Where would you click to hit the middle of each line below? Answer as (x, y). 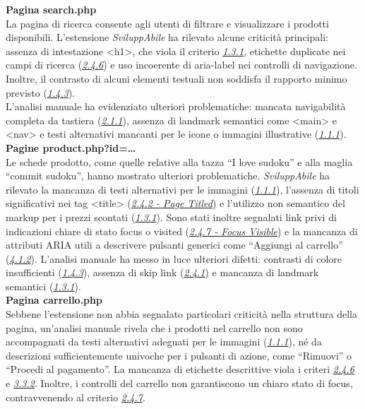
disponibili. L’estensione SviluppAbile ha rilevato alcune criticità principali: (167, 37)
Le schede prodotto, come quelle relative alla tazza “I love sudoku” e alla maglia (179, 161)
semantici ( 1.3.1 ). (43, 286)
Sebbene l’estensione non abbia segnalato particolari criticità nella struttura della (181, 314)
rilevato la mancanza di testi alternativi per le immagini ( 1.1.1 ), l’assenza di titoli (182, 189)
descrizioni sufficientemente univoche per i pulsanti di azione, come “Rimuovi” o (179, 355)
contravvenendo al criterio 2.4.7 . (76, 397)
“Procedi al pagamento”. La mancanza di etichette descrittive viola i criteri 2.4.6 (180, 369)
